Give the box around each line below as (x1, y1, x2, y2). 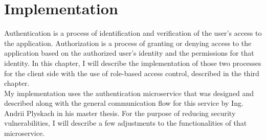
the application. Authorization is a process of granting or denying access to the (4, 37, 252, 48)
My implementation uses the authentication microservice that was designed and (4, 87, 254, 98)
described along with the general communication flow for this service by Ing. (4, 98, 243, 108)
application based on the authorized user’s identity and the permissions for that (4, 48, 254, 58)
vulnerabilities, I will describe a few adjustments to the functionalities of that (4, 118, 247, 128)
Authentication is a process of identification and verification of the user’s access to (4, 28, 262, 38)
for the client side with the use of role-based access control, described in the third (4, 67, 259, 78)
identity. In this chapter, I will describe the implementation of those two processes (4, 57, 261, 68)
